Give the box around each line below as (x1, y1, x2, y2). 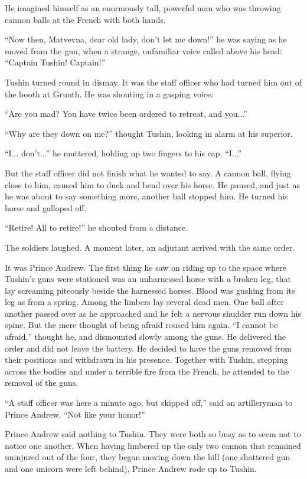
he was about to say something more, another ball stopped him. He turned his (5, 190, 288, 202)
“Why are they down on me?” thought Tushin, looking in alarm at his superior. (5, 127, 293, 139)
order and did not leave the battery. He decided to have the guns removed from (5, 342, 292, 354)
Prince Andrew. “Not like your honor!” (5, 408, 145, 420)
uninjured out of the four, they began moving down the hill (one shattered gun (5, 451, 290, 463)
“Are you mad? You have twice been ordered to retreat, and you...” (5, 107, 247, 120)
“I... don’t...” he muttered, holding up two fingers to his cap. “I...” (5, 147, 242, 159)
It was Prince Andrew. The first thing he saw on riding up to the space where (5, 261, 286, 273)
